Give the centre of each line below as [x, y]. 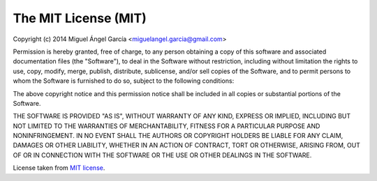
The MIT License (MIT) [80, 18]
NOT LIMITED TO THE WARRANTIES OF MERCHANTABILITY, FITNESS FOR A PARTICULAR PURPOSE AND [167, 126]
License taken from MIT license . [59, 168]
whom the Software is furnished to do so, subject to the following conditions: [124, 81]
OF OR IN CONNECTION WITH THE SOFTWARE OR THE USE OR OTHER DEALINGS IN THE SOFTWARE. [162, 155]
